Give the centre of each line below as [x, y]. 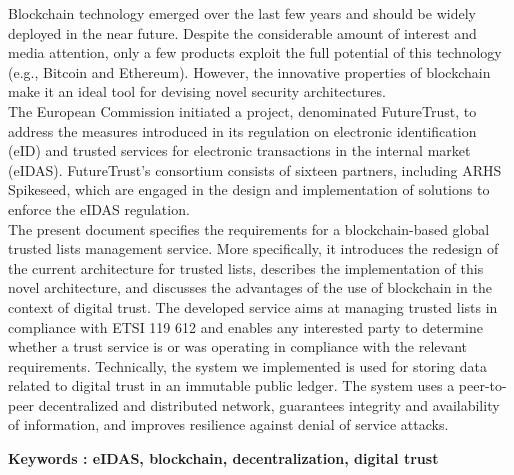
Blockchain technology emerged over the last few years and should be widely [242, 13]
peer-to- [482, 385]
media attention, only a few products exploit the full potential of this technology [255, 52]
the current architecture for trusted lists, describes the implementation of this [246, 267]
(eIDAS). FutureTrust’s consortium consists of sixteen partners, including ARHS [255, 169]
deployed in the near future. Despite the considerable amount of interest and [242, 32]
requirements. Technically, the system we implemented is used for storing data [247, 365]
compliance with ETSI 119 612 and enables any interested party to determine [245, 326]
